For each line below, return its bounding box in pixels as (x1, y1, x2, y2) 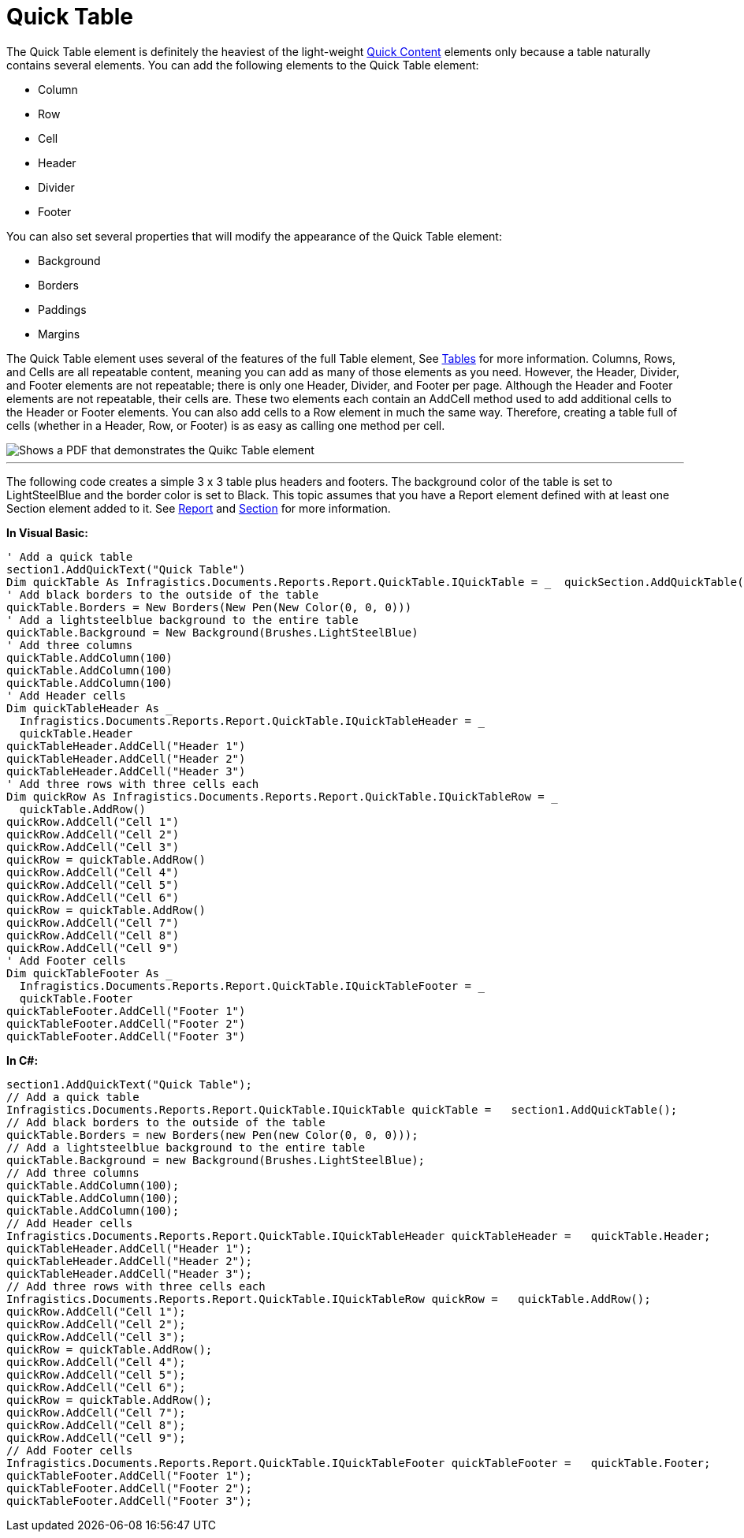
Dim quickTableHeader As (6, 701, 159, 715)
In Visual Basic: (6, 525, 88, 539)
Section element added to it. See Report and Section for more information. (6, 501, 391, 515)
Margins (38, 327, 80, 341)
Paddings (38, 302, 87, 316)
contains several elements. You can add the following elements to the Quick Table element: (6, 58, 479, 72)
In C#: (6, 1053, 39, 1067)
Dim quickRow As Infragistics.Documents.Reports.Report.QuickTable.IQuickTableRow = (6, 790, 545, 803)
